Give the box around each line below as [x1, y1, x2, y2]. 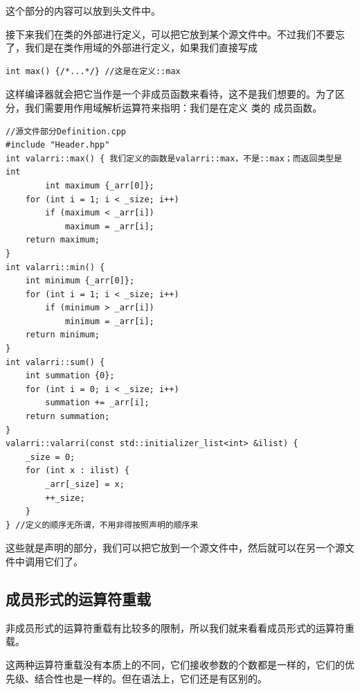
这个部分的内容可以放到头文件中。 [6, 3, 161, 17]
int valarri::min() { [6, 262, 105, 272]
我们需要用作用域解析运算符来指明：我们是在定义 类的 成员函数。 [24, 100, 323, 114]
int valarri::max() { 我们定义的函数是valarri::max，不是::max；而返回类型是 [6, 153, 343, 163]
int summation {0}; [25, 371, 115, 381]
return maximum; [25, 235, 100, 245]
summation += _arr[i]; [45, 398, 150, 408]
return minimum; [25, 330, 100, 340]
